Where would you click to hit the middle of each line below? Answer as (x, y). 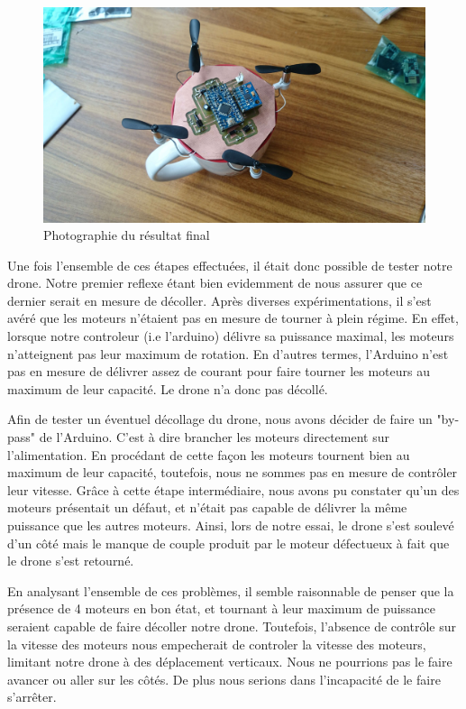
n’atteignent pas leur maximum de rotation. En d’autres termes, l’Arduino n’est (228, 353)
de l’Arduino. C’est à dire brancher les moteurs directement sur (215, 437)
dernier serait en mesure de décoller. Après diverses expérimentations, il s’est (219, 300)
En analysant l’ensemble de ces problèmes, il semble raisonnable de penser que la (231, 590)
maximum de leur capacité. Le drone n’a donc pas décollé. (168, 388)
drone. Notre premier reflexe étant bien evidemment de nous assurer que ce (215, 283)
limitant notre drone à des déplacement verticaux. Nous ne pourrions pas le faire (230, 662)
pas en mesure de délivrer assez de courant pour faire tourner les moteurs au (219, 371)
